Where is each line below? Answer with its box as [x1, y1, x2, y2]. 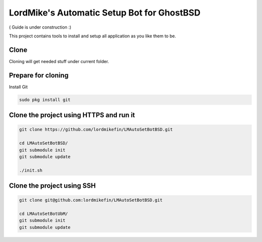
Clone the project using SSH [9, 182, 96, 190]
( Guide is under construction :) [9, 24, 71, 30]
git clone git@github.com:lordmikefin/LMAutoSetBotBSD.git [19, 197, 163, 203]
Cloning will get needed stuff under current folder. [9, 58, 109, 64]
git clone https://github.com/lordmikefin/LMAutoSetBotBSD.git [19, 127, 173, 132]
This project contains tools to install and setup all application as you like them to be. [9, 33, 177, 39]
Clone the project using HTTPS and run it [9, 111, 135, 119]
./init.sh [19, 167, 43, 173]
